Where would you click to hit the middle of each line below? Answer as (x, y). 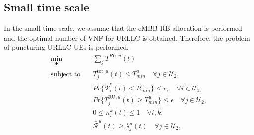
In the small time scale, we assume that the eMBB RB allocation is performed (123, 28)
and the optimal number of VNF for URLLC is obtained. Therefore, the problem (127, 37)
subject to (65, 74)
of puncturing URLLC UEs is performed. (66, 47)
